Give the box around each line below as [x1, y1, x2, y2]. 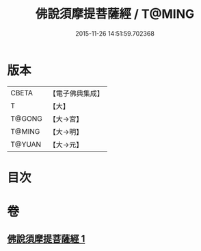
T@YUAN [10, 139, 42, 149]
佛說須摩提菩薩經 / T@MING [35, 6, 195, 22]
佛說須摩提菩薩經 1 [7, 233, 85, 245]
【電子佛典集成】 [49, 88, 104, 98]
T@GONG [10, 114, 42, 123]
